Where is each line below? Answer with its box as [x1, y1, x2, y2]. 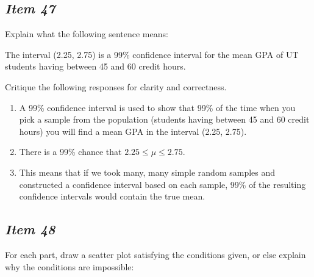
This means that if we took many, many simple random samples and [19, 165, 276, 178]
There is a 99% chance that [19, 145, 122, 158]
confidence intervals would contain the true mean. [19, 190, 205, 203]
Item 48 [5, 220, 55, 239]
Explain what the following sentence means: [5, 27, 168, 40]
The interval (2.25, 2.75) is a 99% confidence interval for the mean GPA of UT [5, 48, 299, 60]
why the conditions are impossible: [5, 260, 134, 273]
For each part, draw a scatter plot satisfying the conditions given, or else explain [5, 248, 306, 261]
